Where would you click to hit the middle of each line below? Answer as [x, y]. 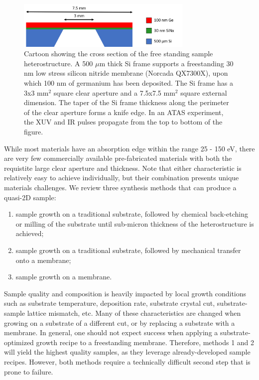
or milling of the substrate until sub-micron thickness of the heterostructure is [135, 223]
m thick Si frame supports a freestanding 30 [166, 63]
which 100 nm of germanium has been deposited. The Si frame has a [129, 83]
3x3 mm [36, 92]
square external [204, 92]
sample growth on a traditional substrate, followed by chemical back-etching [132, 214]
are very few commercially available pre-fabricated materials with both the [118, 158]
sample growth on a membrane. [64, 277]
